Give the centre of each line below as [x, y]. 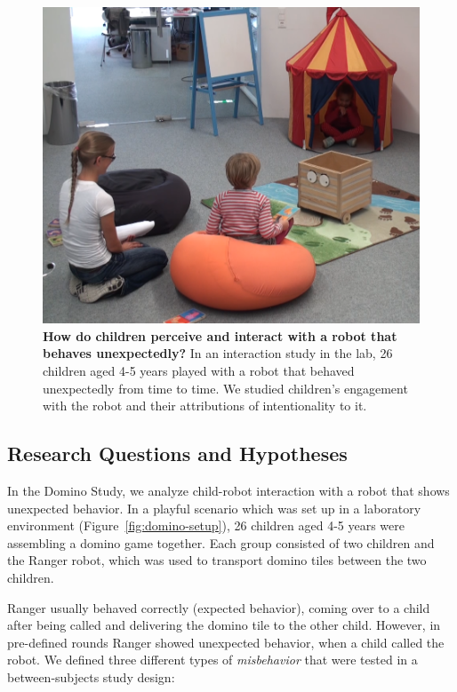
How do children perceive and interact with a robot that [220, 335]
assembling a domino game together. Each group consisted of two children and [221, 542]
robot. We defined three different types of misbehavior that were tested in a [212, 660]
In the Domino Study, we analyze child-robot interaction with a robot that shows [228, 491]
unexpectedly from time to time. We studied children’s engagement [225, 388]
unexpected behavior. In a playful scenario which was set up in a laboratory [214, 508]
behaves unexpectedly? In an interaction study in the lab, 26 [218, 353]
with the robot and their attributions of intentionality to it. [205, 406]
